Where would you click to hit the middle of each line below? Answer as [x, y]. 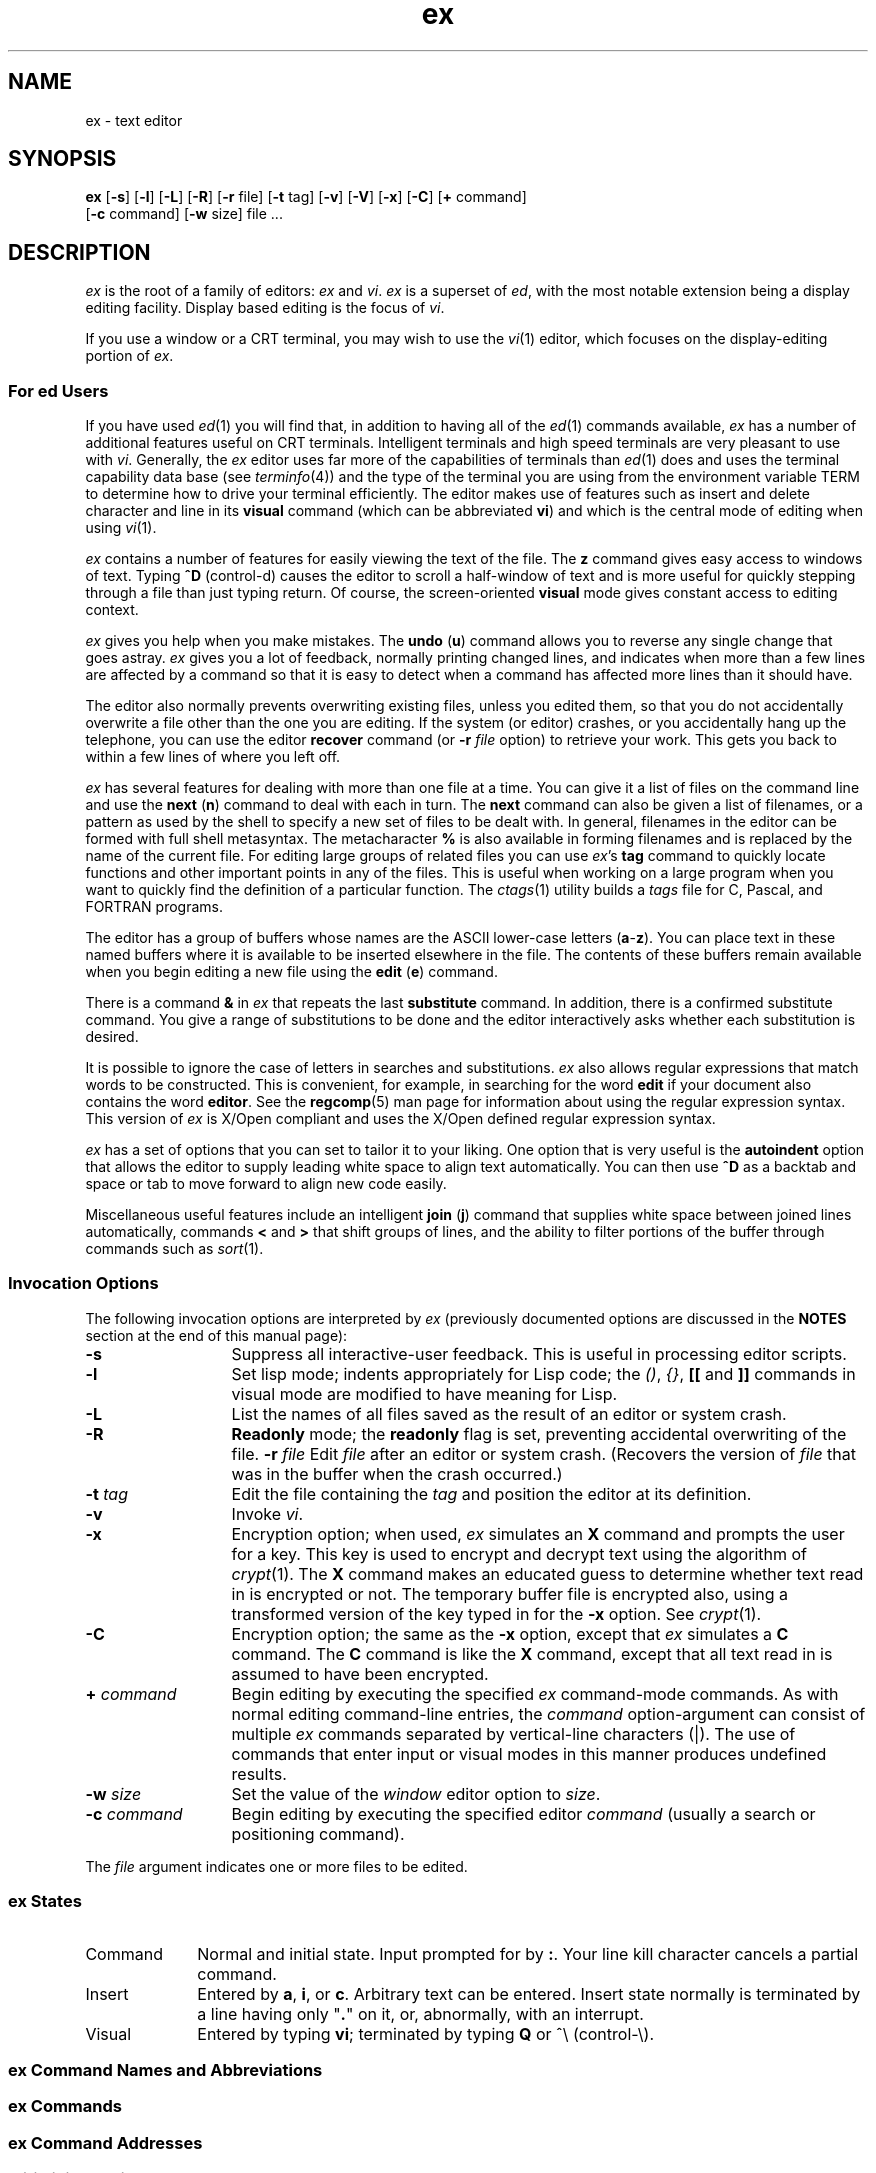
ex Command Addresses [105, 2142]
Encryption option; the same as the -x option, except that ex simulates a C [510, 1633]
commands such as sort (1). [174, 1249]
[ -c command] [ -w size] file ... [184, 214]
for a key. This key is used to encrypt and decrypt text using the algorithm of [519, 1553]
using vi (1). [121, 528]
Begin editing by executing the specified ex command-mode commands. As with [535, 1693]
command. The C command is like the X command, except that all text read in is [532, 1653]
